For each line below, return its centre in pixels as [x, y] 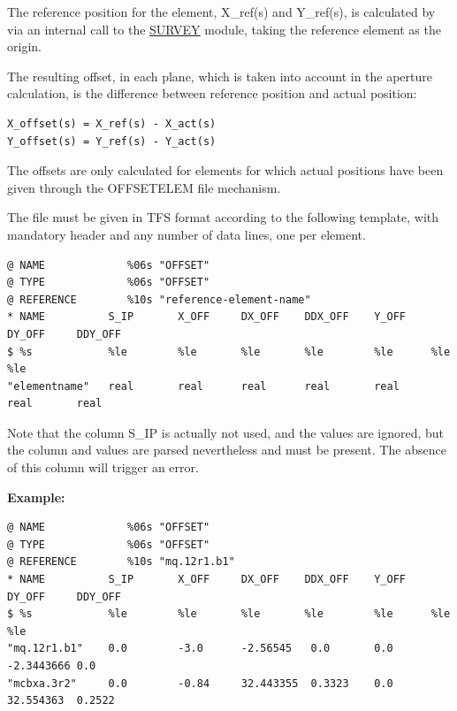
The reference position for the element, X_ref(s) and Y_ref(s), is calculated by [221, 11]
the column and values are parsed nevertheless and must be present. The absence [227, 450]
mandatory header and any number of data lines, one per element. [187, 234]
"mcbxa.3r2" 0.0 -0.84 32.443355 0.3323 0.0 [200, 683]
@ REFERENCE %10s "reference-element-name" [159, 299]
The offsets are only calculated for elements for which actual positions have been [225, 170]
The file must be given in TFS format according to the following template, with [223, 217]
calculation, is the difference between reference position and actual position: [212, 93]
